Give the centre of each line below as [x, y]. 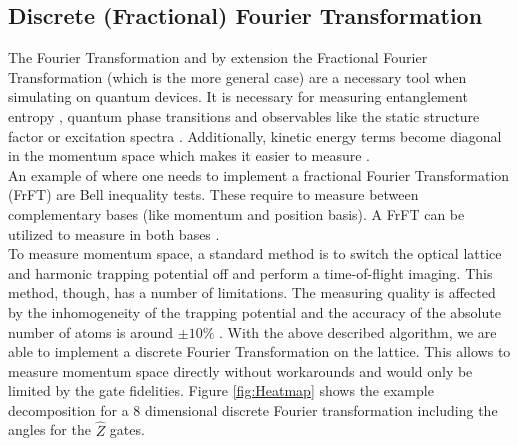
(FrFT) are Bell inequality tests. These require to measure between [213, 194]
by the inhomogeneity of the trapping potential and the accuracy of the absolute [254, 311]
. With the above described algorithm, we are [358, 331]
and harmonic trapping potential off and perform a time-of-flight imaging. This [250, 272]
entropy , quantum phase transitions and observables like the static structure [244, 115]
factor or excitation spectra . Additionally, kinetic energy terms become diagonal [255, 135]
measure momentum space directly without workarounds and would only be [240, 370]
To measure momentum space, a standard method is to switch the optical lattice [255, 253]
